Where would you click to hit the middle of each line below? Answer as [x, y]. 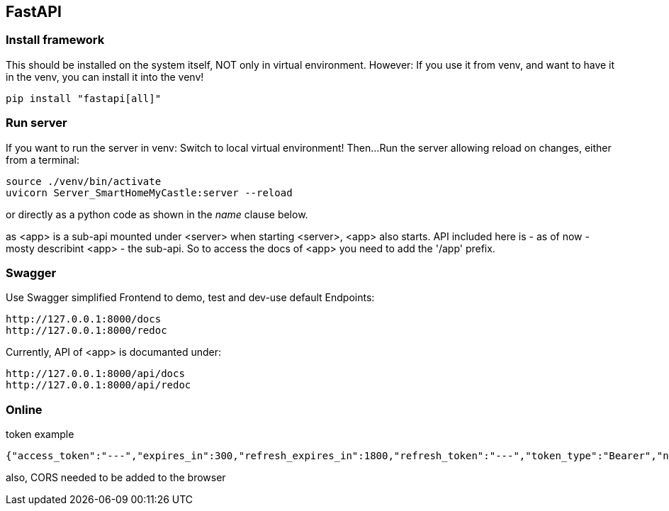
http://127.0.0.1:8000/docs [84, 319]
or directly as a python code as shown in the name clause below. [157, 214]
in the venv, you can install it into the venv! [105, 77]
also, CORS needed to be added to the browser [116, 478]
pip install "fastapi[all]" [84, 98]
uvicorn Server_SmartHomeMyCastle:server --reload [149, 192]
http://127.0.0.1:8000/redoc [86, 331]
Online [24, 409]
